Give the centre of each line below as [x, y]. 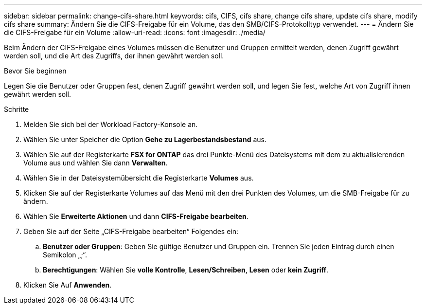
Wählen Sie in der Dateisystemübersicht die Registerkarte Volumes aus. [139, 178]
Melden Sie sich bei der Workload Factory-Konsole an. [111, 124]
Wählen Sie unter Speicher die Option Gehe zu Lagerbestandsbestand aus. [145, 139]
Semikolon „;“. [65, 255]
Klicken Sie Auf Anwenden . [68, 285]
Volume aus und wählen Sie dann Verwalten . [96, 163]
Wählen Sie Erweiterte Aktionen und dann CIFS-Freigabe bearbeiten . [136, 216]
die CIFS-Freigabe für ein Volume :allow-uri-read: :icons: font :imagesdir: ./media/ [135, 32]
